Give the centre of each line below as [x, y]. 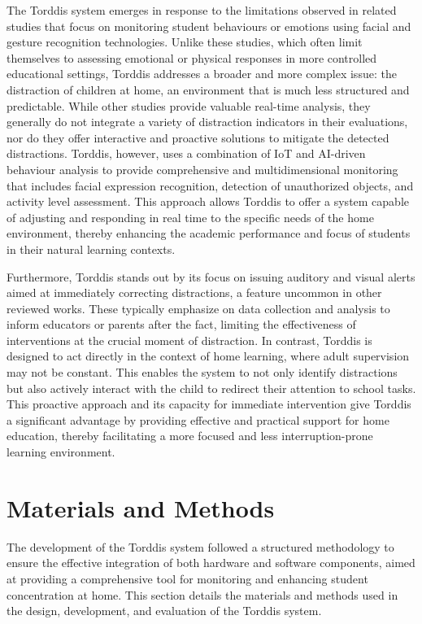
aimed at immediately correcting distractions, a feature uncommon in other [194, 292]
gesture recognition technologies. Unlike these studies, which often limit [185, 42]
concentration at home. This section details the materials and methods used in [202, 594]
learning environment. [61, 452]
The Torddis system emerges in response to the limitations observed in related [202, 10]
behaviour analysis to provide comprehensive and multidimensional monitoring [202, 169]
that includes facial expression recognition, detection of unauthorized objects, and [210, 185]
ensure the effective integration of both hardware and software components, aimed [211, 563]
